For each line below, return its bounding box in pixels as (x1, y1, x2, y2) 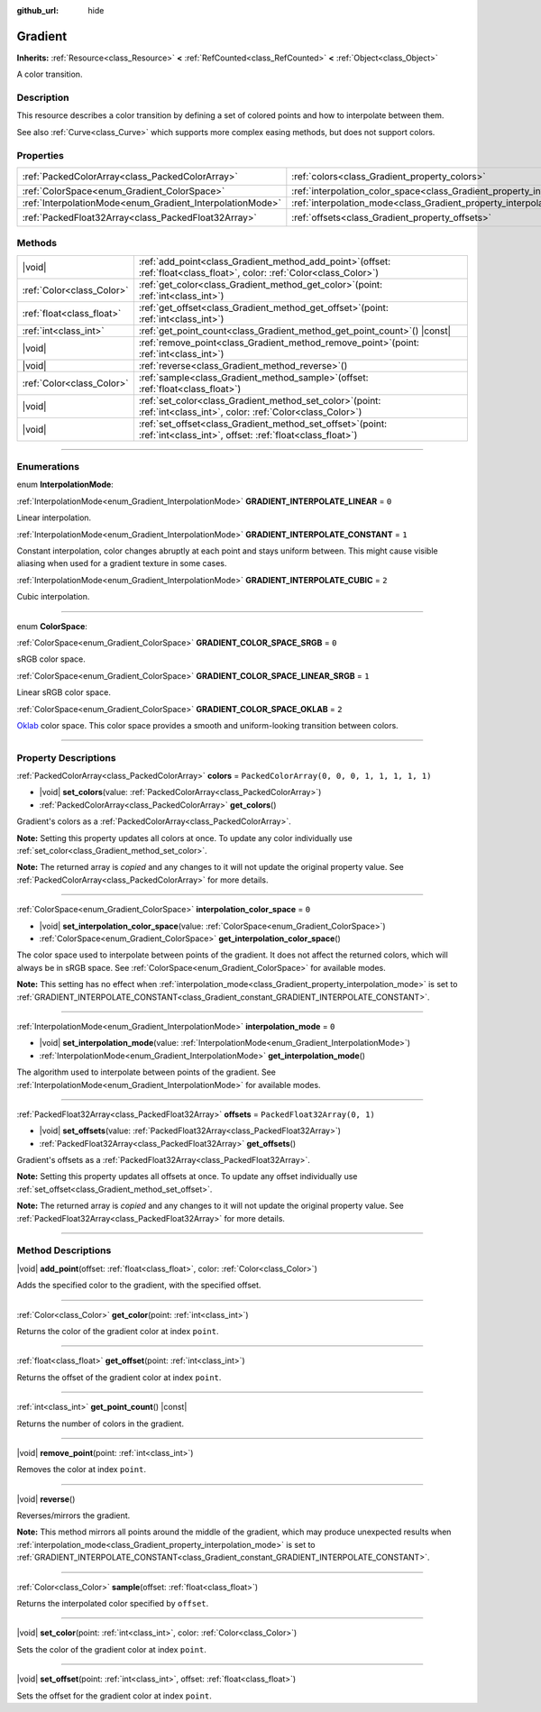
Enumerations (16, 461, 80, 473)
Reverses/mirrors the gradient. (16, 1510, 131, 1521)
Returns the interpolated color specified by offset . (16, 1598, 209, 1609)
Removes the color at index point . (16, 1464, 147, 1475)
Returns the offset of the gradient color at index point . (16, 1371, 222, 1383)
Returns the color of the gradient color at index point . (16, 1325, 219, 1336)
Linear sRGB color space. (16, 687, 112, 698)
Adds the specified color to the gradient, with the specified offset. (16, 1280, 261, 1291)
